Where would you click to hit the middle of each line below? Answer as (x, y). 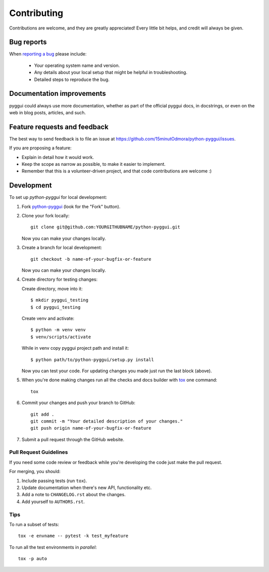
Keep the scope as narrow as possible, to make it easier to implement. (94, 164)
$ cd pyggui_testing (56, 307)
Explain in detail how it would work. (58, 157)
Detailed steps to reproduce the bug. (72, 79)
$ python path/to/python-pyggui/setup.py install (92, 359)
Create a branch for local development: (62, 248)
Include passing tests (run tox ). (54, 481)
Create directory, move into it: (52, 288)
